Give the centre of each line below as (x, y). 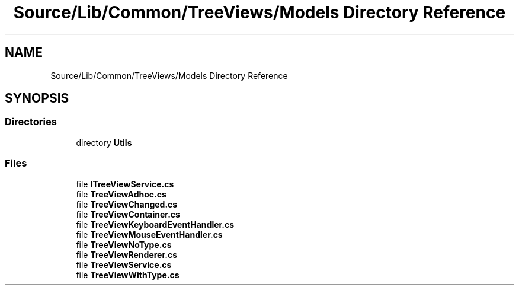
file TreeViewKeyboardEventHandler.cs (155, 224)
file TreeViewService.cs (124, 264)
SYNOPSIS (37, 98)
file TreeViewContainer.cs (128, 214)
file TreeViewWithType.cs (128, 275)
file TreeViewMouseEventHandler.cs (149, 234)
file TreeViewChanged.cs (127, 204)
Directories (31, 122)
